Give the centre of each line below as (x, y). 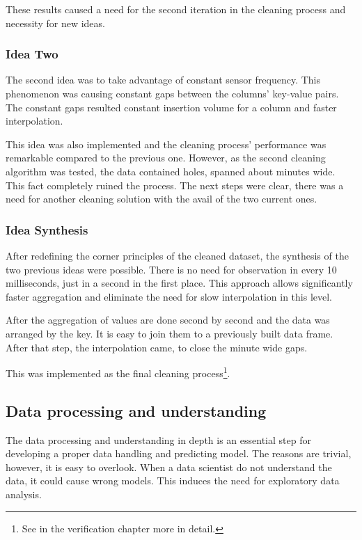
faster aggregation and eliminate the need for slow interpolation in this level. (169, 296)
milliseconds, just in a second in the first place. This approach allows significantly (179, 283)
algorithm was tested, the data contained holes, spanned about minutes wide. (171, 171)
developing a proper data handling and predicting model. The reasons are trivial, (179, 453)
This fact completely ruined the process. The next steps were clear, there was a (175, 185)
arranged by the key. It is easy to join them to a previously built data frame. (170, 333)
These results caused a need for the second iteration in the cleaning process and (176, 9)
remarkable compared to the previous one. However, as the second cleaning (166, 158)
